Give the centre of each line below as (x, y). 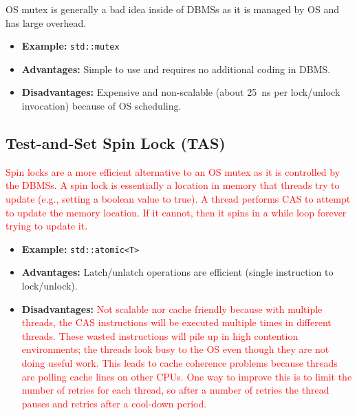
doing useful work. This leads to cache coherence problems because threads (180, 363)
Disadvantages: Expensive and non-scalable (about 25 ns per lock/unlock (181, 92)
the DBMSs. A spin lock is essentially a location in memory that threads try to (173, 185)
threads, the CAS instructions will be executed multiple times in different (176, 322)
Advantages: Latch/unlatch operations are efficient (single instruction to (177, 272)
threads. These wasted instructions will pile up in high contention (160, 335)
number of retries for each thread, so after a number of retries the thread (175, 390)
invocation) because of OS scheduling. (101, 106)
